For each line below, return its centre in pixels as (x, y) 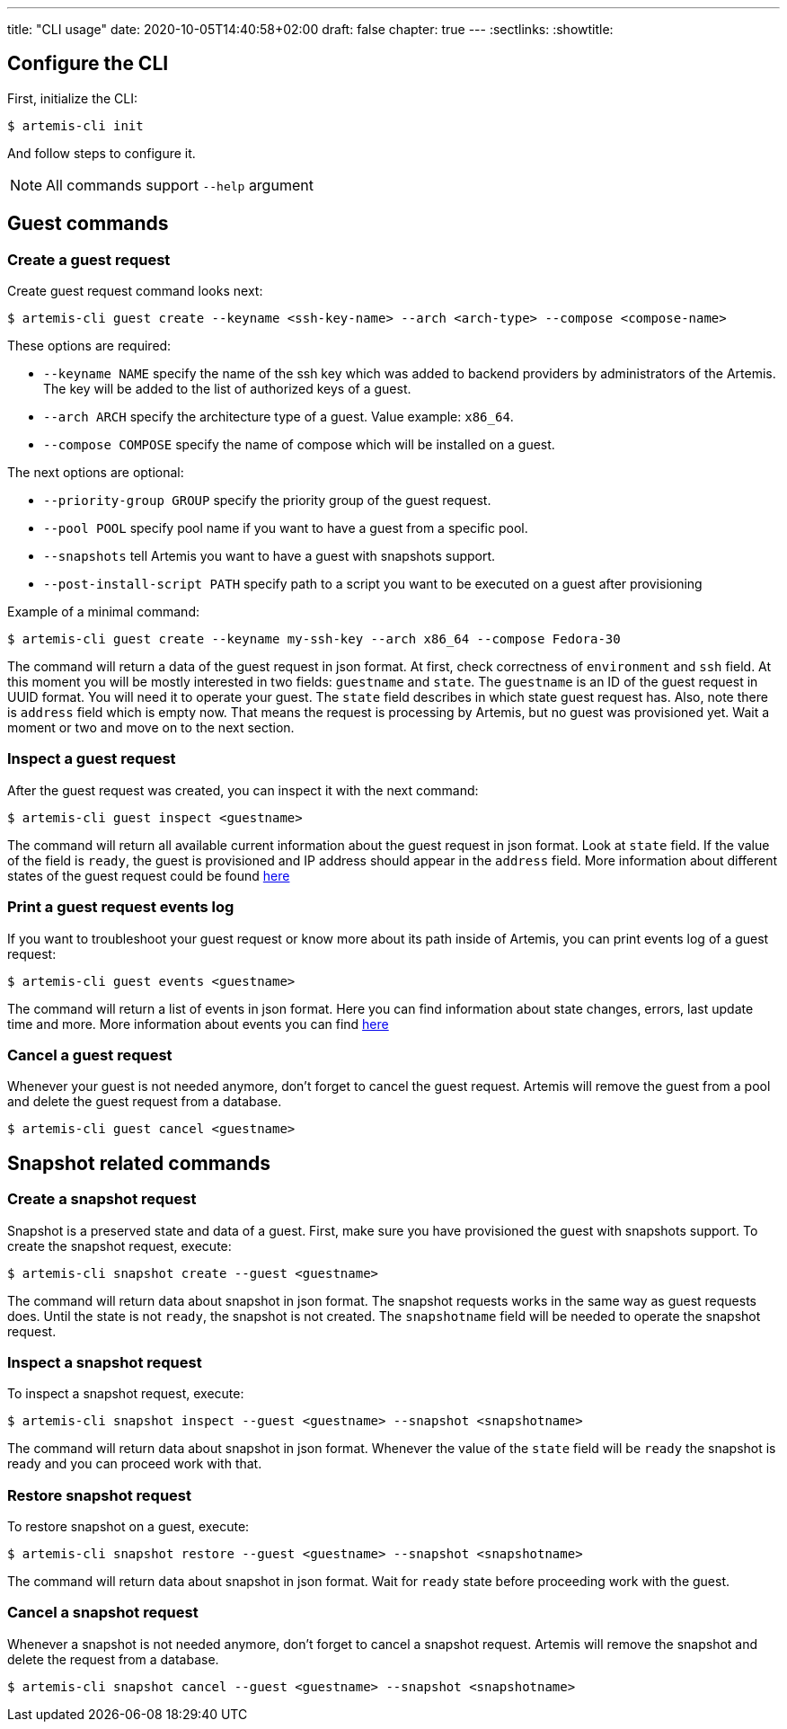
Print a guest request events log (121, 907)
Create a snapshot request (102, 1199)
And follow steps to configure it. (102, 153)
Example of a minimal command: (103, 612)
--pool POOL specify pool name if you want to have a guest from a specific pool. (286, 528)
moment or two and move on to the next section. (151, 728)
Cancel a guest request (90, 1055)
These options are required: (89, 346)
